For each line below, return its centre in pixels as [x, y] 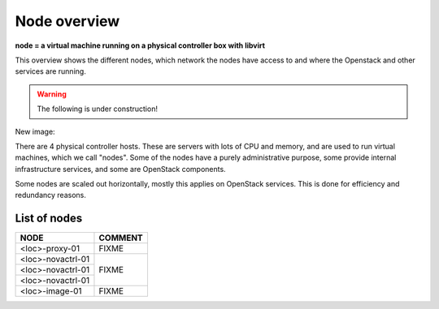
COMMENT [121, 238]
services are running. [51, 71]
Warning [52, 94]
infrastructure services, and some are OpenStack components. [121, 169]
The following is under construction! [98, 109]
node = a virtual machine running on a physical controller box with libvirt [140, 45]
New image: [35, 131]
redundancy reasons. [51, 195]
